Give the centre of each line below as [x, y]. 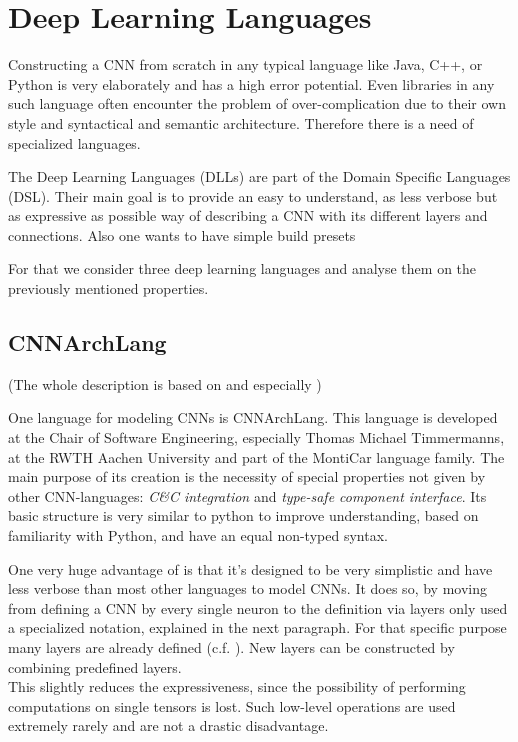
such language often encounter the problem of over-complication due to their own [257, 103]
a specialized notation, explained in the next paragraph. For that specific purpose [257, 627]
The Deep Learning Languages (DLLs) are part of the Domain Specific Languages [259, 176]
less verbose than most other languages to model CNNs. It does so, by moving [247, 588]
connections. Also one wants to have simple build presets [182, 234]
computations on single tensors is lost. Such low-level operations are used [232, 705]
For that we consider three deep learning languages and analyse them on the [242, 268]
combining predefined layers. [95, 666]
